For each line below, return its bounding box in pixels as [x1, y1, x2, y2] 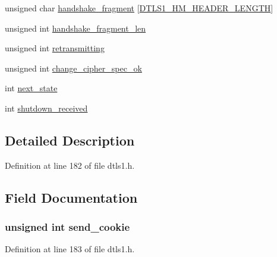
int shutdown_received [5, 101, 88, 114]
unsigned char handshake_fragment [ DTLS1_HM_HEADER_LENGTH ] [5, 2, 273, 14]
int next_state [5, 82, 58, 94]
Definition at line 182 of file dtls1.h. [5, 159, 135, 171]
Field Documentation [5, 188, 138, 206]
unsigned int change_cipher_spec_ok [5, 61, 142, 74]
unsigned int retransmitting [5, 42, 105, 54]
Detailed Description [5, 131, 135, 149]
